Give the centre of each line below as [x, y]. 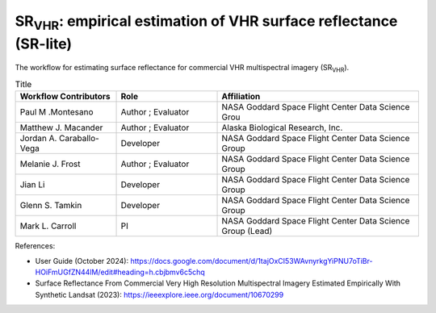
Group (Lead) [247, 232]
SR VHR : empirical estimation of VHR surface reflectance [206, 23]
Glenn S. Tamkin [51, 206]
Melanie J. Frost [50, 164]
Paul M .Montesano [57, 112]
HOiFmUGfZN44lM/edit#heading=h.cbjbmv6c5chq [120, 272]
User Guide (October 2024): [82, 261]
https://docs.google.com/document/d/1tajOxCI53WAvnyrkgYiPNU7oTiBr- [252, 261]
